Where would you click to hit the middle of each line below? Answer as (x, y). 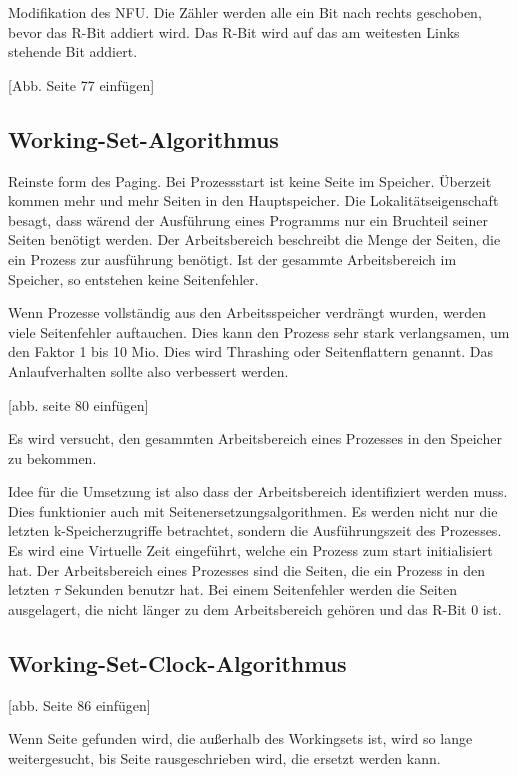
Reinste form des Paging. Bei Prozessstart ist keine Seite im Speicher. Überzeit (250, 180)
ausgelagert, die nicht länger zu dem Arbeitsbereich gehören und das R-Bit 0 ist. (255, 608)
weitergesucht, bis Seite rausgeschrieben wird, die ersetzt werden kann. (224, 757)
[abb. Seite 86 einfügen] (79, 704)
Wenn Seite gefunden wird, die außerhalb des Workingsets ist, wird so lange (240, 738)
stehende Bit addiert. (73, 51)
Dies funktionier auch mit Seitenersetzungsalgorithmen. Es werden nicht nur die (253, 510)
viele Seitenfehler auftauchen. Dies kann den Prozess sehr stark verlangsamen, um (259, 331)
